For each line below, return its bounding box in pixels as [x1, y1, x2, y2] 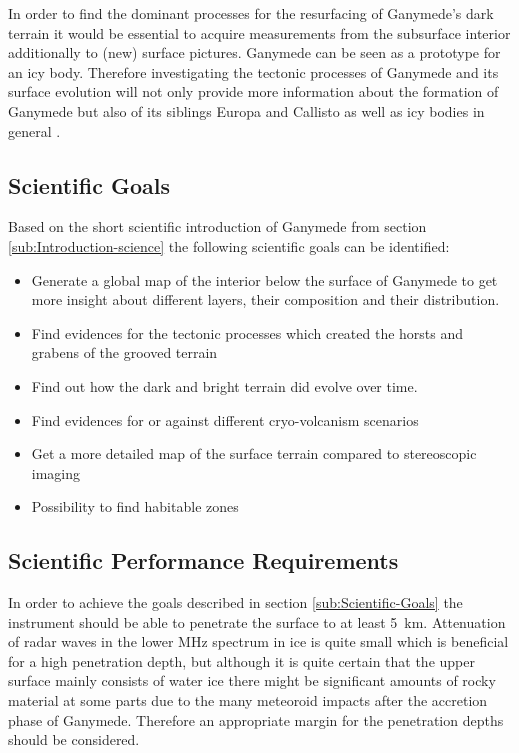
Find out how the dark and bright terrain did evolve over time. [31, 375, 418, 396]
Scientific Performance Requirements [8, 545, 399, 576]
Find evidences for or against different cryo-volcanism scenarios [31, 409, 419, 430]
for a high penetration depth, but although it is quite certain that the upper [8, 650, 475, 671]
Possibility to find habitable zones [31, 496, 239, 517]
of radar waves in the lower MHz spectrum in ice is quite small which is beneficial [8, 631, 509, 652]
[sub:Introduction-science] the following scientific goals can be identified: [8, 235, 450, 256]
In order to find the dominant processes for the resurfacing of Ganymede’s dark [8, 3, 494, 23]
